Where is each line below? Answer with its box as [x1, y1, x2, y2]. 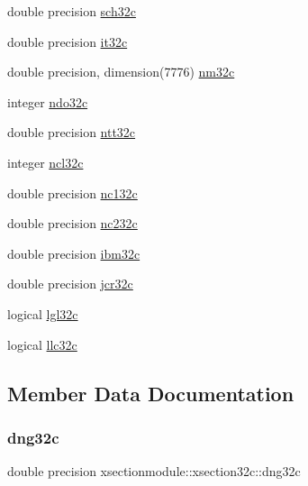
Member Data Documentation [7, 379, 294, 407]
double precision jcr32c [7, 274, 133, 293]
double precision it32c [7, 32, 128, 50]
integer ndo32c [7, 92, 88, 111]
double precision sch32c [7, 2, 136, 20]
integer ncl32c [7, 152, 84, 171]
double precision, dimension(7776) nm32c [7, 62, 235, 81]
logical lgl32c [7, 304, 78, 323]
